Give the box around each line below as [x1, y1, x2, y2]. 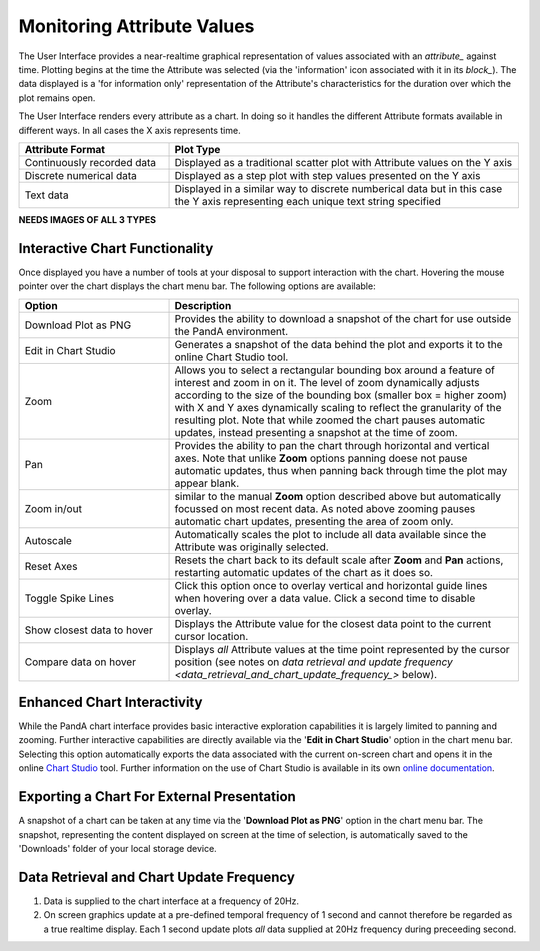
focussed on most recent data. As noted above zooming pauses [174, 501, 476, 515]
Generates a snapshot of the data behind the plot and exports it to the [174, 337, 504, 351]
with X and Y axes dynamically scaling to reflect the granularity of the [174, 400, 502, 414]
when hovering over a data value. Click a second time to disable [174, 591, 476, 605]
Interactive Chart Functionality [18, 240, 214, 257]
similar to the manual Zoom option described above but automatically [174, 489, 502, 503]
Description [174, 298, 232, 312]
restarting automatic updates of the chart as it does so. [174, 565, 434, 579]
